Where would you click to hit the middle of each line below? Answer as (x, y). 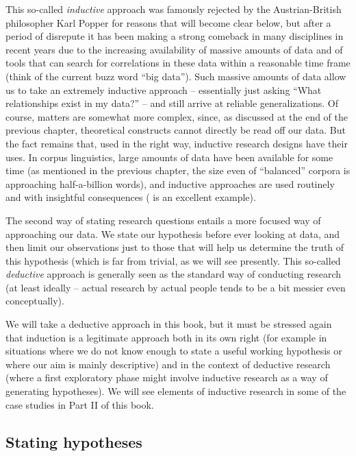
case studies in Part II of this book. (80, 404)
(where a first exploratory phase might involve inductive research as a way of (167, 377)
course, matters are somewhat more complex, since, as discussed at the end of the (177, 116)
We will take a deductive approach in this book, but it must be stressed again (169, 324)
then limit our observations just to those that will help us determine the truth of (175, 247)
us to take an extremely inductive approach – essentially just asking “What (164, 89)
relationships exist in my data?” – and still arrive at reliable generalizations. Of (172, 103)
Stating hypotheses (74, 441)
